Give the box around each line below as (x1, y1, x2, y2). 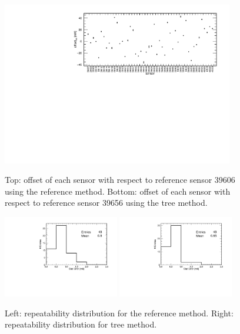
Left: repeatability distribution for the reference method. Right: (5, 306, 234, 319)
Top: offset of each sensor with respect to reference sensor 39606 (5, 173, 235, 186)
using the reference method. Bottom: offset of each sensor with (5, 185, 231, 197)
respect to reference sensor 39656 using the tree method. (5, 196, 208, 209)
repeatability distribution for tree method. (5, 318, 157, 330)
